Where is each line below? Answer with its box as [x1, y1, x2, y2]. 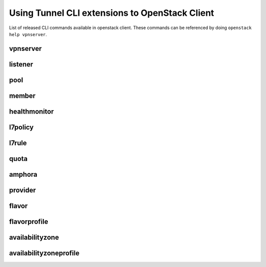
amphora [9, 170, 38, 179]
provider [9, 186, 36, 194]
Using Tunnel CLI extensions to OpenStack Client [9, 7, 214, 18]
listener [9, 60, 33, 69]
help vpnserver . [9, 31, 47, 37]
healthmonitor [9, 107, 54, 115]
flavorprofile [9, 217, 49, 226]
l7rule [9, 139, 27, 147]
